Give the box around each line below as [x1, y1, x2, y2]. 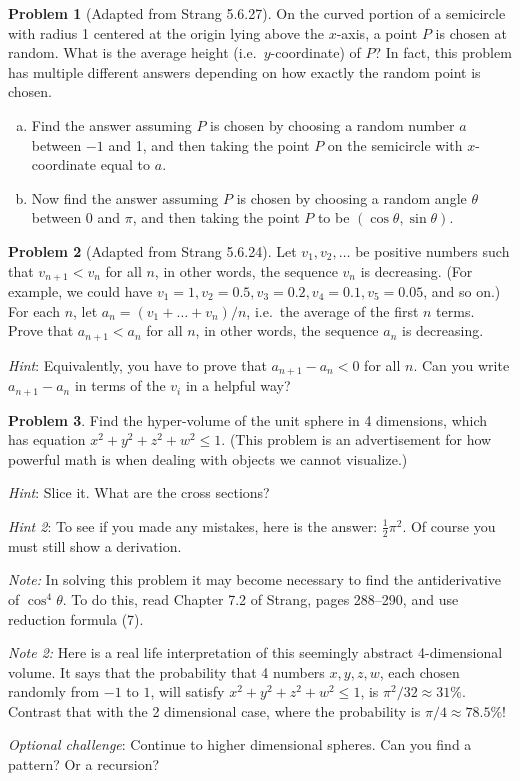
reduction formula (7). [8, 608, 144, 629]
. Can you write [413, 354, 510, 375]
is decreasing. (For [360, 260, 473, 281]
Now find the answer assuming [31, 187, 219, 208]
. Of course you [402, 515, 496, 536]
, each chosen [379, 661, 460, 682]
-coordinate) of [270, 42, 361, 63]
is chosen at [435, 22, 507, 43]
